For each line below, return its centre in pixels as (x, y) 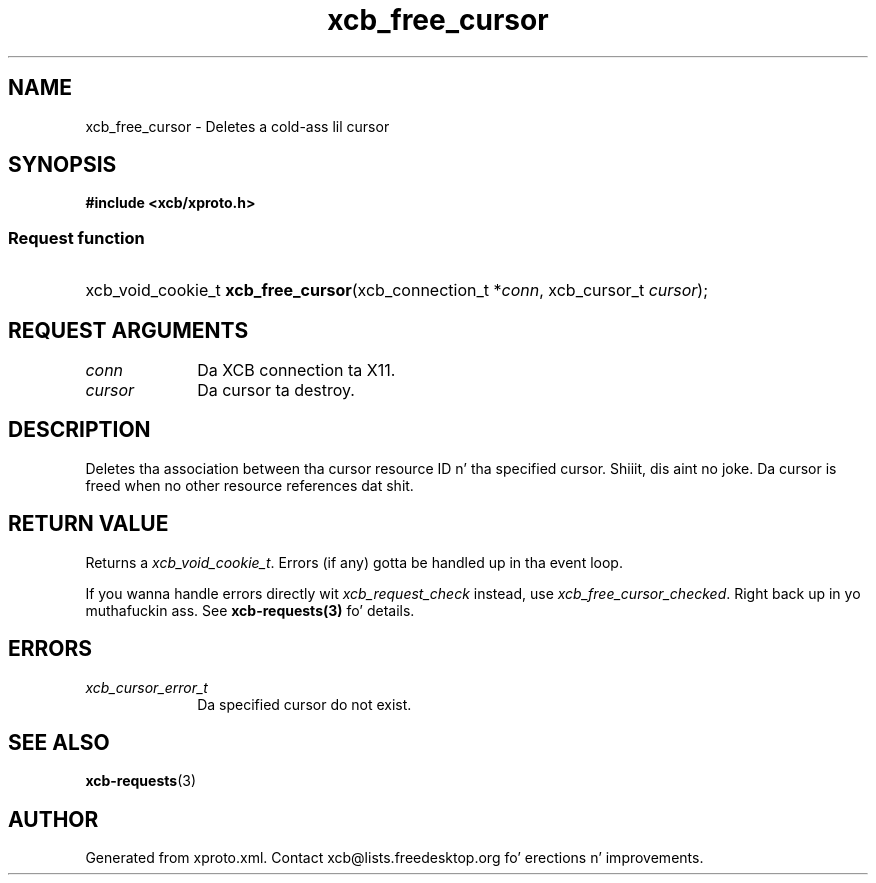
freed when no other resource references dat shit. (249, 485)
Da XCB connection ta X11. (296, 370)
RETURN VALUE (88, 524)
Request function (76, 237)
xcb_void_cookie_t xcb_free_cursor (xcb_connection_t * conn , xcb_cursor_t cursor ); (397, 290)
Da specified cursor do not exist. (304, 704)
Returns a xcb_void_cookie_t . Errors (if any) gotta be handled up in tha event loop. (354, 562)
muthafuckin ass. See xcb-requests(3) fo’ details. (250, 610)
